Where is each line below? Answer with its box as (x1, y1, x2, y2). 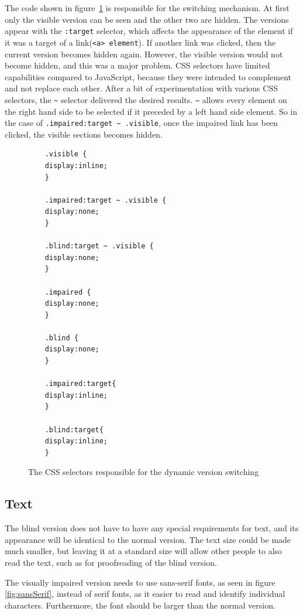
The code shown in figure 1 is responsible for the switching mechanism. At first (5, 2, 290, 13)
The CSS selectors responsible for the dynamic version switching (28, 466, 259, 478)
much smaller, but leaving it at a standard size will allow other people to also (5, 545, 283, 557)
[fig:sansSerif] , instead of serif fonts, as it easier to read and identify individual (5, 587, 285, 600)
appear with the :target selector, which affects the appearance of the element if (5, 25, 293, 37)
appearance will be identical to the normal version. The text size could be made (5, 533, 291, 545)
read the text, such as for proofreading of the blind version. (5, 556, 217, 568)
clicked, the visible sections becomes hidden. (5, 128, 163, 140)
